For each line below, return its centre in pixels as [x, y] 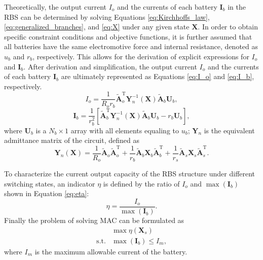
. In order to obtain [228, 27]
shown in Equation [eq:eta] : [47, 193]
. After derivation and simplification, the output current [110, 66]
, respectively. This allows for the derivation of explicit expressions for [141, 56]
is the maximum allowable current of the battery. [111, 251]
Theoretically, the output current [55, 7]
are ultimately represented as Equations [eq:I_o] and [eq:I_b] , [158, 76]
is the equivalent [229, 130]
